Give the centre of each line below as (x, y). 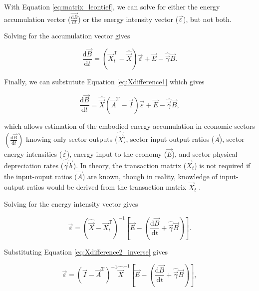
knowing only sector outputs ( (72, 139)
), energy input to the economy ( (117, 153)
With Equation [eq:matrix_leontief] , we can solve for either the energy (112, 6)
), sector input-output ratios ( (169, 139)
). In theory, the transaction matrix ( (130, 165)
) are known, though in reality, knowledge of (150, 176)
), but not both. (207, 19)
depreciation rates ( (34, 165)
